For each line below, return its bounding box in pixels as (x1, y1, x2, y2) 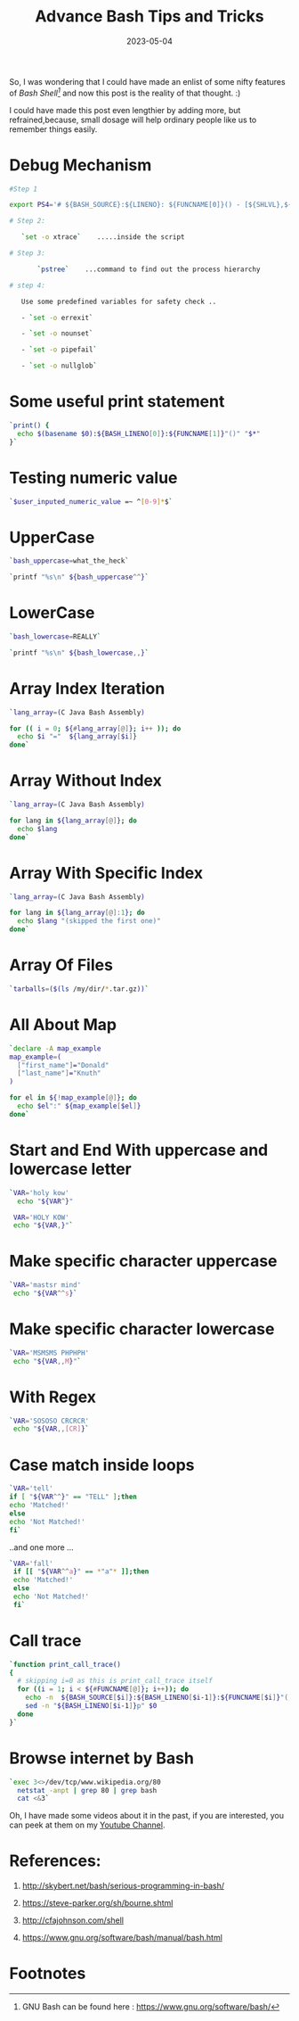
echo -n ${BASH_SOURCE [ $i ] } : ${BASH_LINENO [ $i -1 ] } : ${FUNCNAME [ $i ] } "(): (25, 1693, 296, 1703)
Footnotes (9, 1964, 86, 1984)
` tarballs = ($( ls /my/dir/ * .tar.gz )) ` (9, 985, 149, 994)
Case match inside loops (9, 1455, 195, 1475)
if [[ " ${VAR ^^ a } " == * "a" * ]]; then (12, 1567, 149, 1576)
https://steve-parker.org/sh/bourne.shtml (21, 1898, 174, 1909)
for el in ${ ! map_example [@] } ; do (9, 1093, 138, 1102)
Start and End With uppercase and (9, 1140, 269, 1160)
